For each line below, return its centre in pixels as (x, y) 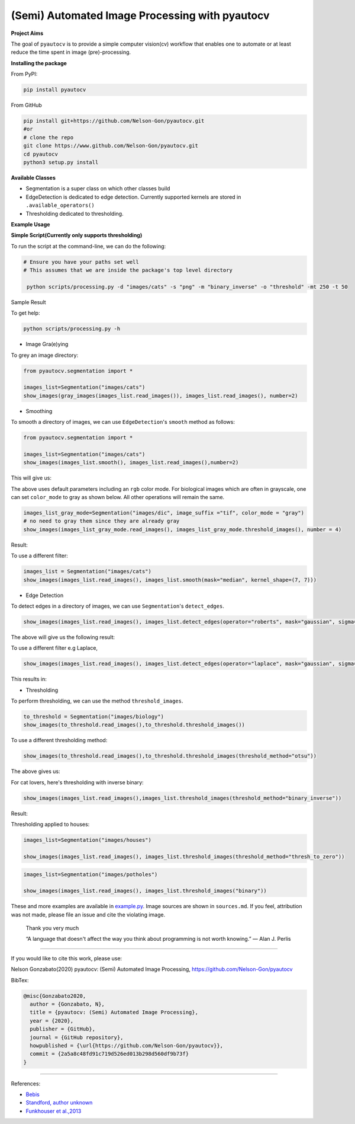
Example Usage (30, 224)
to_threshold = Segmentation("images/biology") (93, 717)
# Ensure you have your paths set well (81, 262)
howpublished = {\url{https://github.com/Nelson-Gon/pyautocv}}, (127, 1045)
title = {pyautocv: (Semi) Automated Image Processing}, (114, 1013)
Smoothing (39, 411)
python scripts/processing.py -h (72, 329)
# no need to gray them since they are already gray (101, 521)
